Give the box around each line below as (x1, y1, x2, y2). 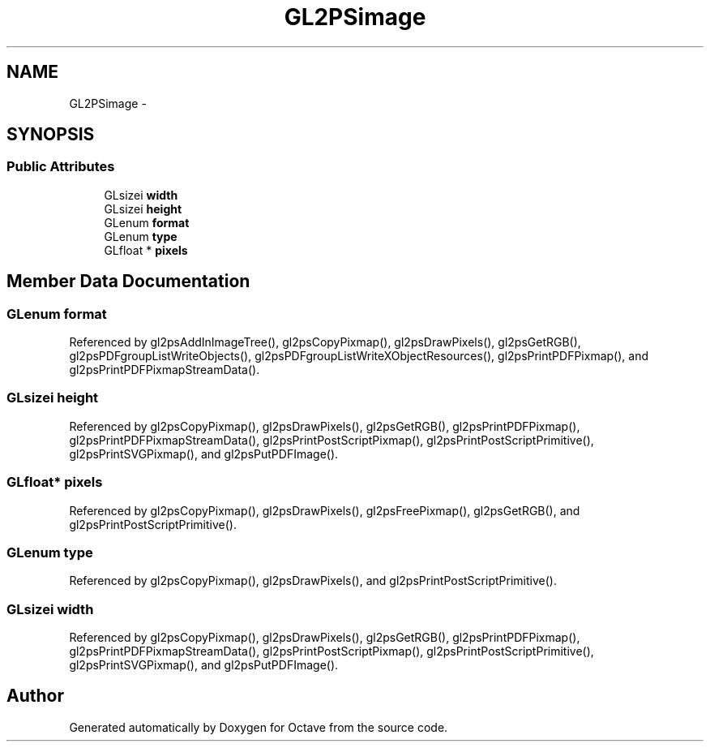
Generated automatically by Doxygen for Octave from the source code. (69, 720, 448, 734)
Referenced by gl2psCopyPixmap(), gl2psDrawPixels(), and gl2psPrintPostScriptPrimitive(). (69, 574, 557, 588)
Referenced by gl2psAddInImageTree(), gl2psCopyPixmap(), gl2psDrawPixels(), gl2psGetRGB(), (69, 335, 581, 350)
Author (6, 686, 64, 707)
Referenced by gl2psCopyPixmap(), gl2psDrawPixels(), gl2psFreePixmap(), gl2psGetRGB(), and (69, 503, 580, 518)
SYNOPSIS (6, 124, 95, 145)
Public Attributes (6, 158, 115, 175)
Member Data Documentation (6, 271, 250, 292)
